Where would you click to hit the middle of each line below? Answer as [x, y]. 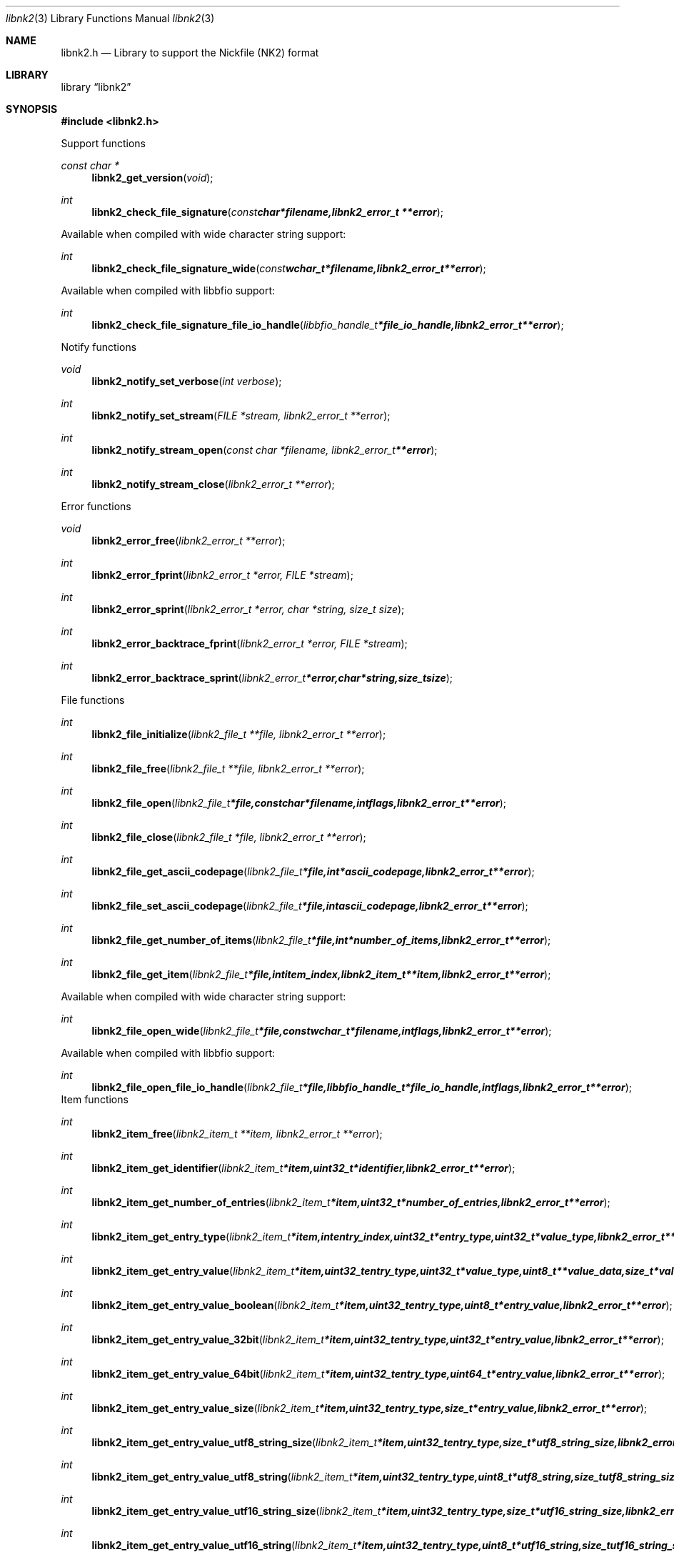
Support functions [103, 143]
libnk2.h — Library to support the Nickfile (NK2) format [190, 53]
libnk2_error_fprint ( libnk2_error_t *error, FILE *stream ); [222, 575]
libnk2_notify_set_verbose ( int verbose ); [187, 381]
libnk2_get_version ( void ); [152, 178]
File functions [93, 700]
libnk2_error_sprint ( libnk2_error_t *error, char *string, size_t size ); [248, 609]
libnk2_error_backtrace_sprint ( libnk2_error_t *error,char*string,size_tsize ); [272, 678]
